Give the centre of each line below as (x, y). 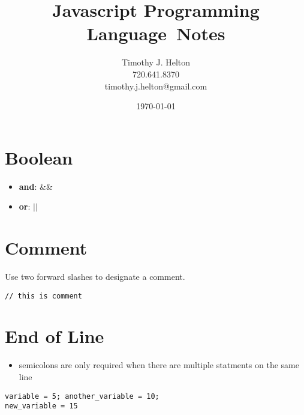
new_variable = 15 (41, 406)
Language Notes (156, 33)
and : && (36, 186)
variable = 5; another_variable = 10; (82, 396)
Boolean (39, 157)
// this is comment (43, 296)
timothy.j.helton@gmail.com (156, 86)
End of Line (55, 336)
